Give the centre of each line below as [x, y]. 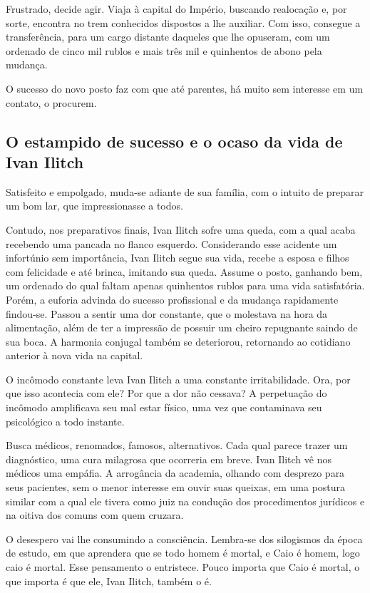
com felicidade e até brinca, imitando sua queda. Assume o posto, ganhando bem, [184, 271]
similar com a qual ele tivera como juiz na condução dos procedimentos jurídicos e [185, 501]
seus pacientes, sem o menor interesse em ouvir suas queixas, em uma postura [176, 487]
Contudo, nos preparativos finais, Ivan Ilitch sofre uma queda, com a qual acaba [181, 229]
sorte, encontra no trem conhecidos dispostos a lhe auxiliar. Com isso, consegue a [183, 22]
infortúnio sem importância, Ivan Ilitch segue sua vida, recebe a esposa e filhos [178, 258]
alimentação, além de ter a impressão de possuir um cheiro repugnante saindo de [182, 328]
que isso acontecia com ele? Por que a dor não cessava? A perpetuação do [166, 393]
